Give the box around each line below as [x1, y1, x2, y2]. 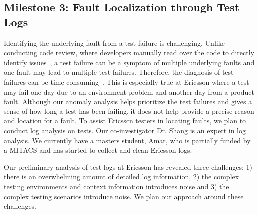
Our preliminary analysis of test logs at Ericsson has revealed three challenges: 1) [4, 161, 253, 172]
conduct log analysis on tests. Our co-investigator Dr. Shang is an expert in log [4, 125, 246, 135]
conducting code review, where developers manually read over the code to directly [4, 47, 254, 58]
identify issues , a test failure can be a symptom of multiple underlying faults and [4, 57, 255, 67]
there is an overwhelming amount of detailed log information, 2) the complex [4, 171, 239, 182]
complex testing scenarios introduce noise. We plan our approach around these [4, 191, 244, 201]
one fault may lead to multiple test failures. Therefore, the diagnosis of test [4, 67, 234, 77]
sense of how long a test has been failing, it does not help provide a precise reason [4, 106, 254, 116]
